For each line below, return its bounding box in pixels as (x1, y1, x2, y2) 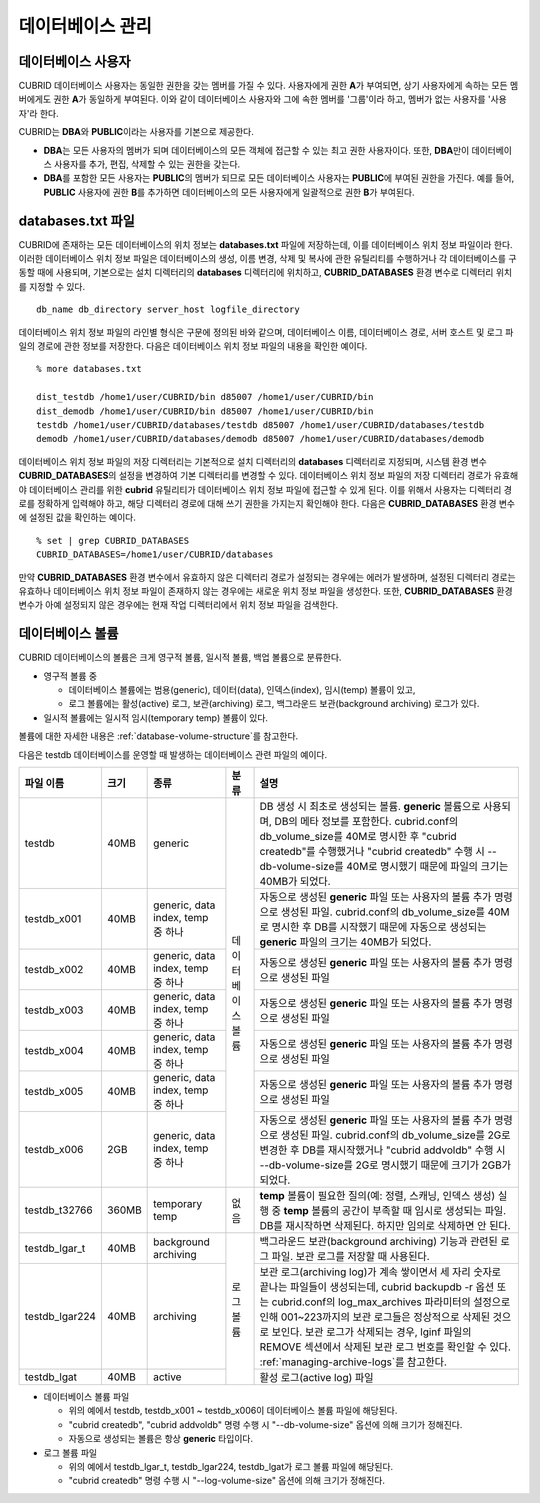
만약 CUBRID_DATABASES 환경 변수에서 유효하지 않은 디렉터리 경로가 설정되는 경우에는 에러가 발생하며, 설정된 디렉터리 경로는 (18, 571, 516, 583)
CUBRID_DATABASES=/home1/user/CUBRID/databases (36, 549, 274, 560)
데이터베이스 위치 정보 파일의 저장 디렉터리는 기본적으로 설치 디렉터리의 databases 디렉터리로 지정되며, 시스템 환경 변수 (18, 455, 487, 467)
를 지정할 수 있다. (18, 280, 86, 292)
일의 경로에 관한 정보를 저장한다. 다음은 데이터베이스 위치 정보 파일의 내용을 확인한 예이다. (18, 340, 368, 352)
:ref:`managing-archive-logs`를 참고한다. (259, 1355, 447, 1369)
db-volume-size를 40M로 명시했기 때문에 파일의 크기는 (259, 859, 509, 873)
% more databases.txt (36, 363, 142, 375)
